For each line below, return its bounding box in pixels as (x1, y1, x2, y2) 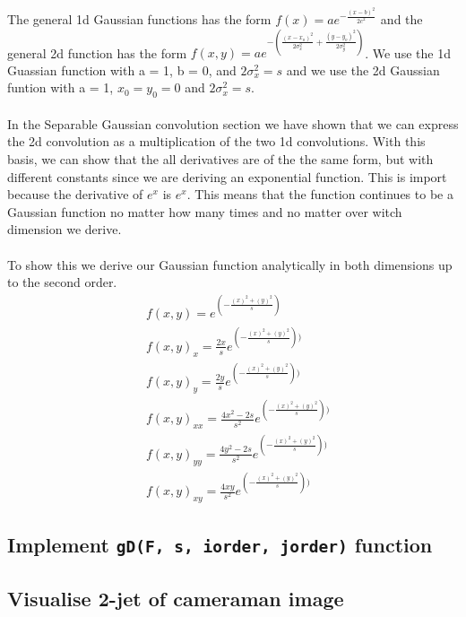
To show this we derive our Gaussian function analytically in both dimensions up (7, 255, 453, 274)
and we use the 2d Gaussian (286, 60, 440, 79)
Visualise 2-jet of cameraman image (7, 584, 344, 612)
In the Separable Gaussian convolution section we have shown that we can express (7, 114, 459, 133)
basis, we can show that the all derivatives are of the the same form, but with (7, 150, 434, 169)
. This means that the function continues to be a (186, 185, 453, 204)
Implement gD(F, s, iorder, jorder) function (7, 531, 433, 559)
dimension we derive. (7, 220, 122, 239)
